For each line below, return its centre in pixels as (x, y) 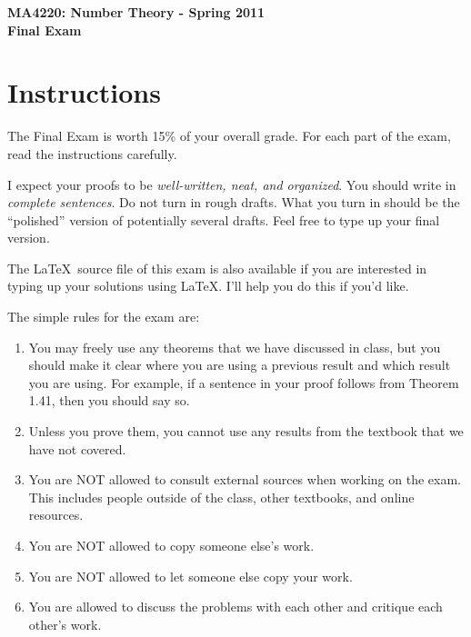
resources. (56, 515)
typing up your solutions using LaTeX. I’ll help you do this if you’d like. (208, 286)
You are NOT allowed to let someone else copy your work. (190, 576)
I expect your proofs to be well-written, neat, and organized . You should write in (232, 184)
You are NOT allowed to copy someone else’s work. (171, 545)
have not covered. (77, 448)
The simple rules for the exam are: (104, 317)
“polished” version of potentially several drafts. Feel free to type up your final (224, 219)
